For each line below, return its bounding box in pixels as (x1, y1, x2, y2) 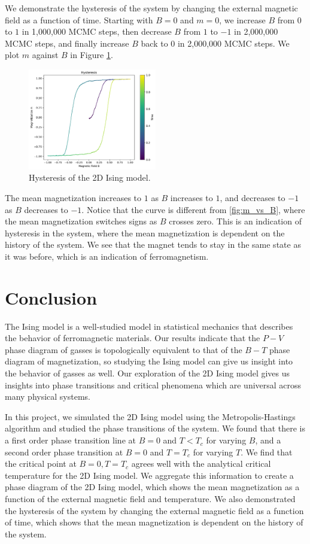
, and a (255, 434, 281, 446)
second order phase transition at (5, 445, 123, 458)
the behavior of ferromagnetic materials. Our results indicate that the (5, 332, 260, 344)
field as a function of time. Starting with (5, 13, 153, 26)
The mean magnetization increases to (5, 192, 142, 204)
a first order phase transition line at (5, 434, 136, 446)
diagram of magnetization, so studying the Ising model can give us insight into (5, 355, 293, 367)
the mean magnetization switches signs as (5, 215, 157, 227)
